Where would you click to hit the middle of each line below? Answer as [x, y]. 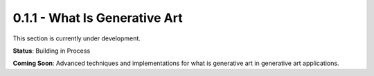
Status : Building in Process [52, 51]
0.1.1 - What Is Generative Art [98, 18]
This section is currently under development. [77, 38]
